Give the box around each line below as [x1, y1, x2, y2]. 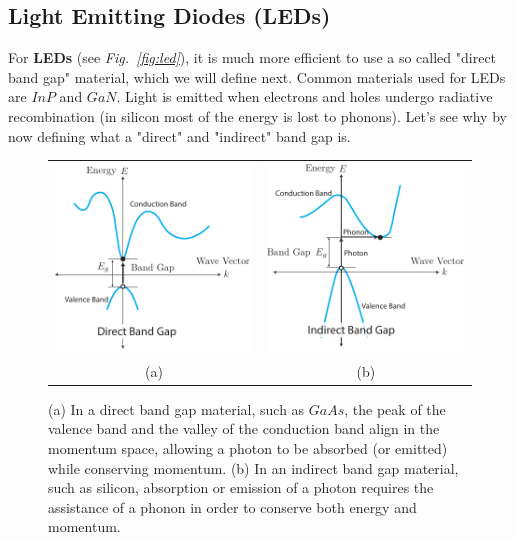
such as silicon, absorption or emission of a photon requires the [48, 477, 434, 498]
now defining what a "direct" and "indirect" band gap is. [8, 125, 351, 146]
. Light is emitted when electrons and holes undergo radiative [116, 86, 493, 107]
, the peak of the [344, 398, 446, 419]
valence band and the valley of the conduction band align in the [48, 418, 440, 439]
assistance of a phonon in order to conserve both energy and [48, 496, 417, 517]
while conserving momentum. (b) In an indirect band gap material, [48, 457, 459, 478]
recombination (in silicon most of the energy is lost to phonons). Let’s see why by [8, 105, 507, 126]
